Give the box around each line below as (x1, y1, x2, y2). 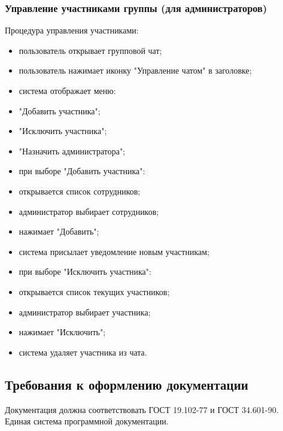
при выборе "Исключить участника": (19, 265, 151, 278)
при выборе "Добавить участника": (19, 165, 145, 177)
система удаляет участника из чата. (19, 345, 147, 358)
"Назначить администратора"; (19, 144, 126, 157)
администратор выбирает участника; (19, 305, 151, 318)
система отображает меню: (19, 84, 116, 96)
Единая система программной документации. (5, 415, 169, 427)
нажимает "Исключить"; (19, 326, 106, 338)
